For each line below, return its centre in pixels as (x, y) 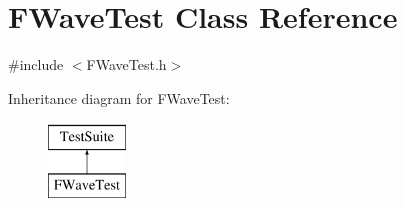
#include (36, 64)
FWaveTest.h (126, 64)
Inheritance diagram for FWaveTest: (119, 97)
